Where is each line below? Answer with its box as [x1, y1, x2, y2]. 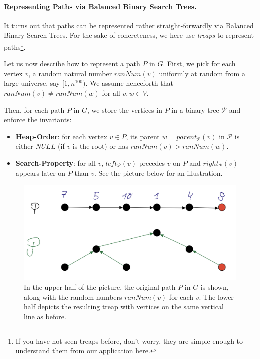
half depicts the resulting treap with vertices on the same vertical [24, 301, 224, 312]
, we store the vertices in [87, 104, 162, 115]
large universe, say [4, 78, 60, 88]
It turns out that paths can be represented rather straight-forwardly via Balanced [4, 20, 254, 30]
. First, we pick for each [163, 58, 236, 69]
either [15, 141, 33, 151]
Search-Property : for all [15, 157, 96, 168]
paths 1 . [4, 40, 26, 52]
